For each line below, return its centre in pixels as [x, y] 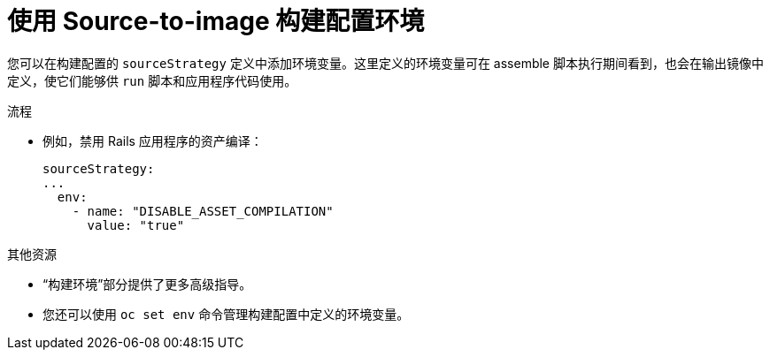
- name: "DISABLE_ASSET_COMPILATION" [203, 211]
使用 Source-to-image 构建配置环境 [216, 21]
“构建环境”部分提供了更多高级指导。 [147, 284]
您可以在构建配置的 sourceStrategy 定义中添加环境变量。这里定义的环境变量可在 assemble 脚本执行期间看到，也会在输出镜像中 [385, 63]
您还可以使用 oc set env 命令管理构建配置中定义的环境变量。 [226, 314]
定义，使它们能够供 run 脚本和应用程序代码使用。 [152, 80]
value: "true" [136, 225]
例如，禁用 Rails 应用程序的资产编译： [153, 141]
